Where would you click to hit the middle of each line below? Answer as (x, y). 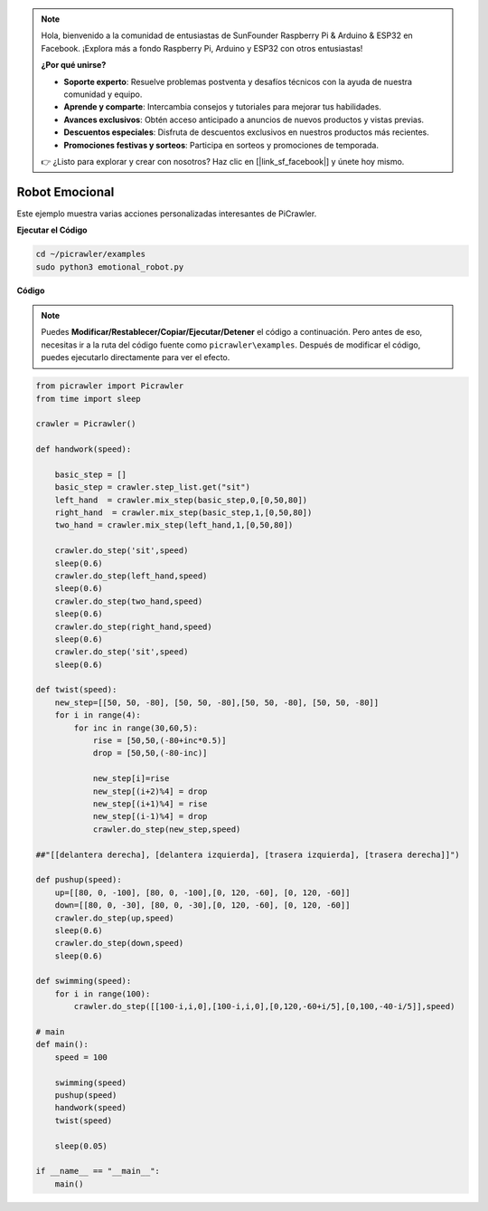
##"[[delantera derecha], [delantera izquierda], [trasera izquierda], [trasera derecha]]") (248, 854)
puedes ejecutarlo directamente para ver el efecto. (136, 358)
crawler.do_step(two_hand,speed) (129, 601)
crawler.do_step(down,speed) (119, 943)
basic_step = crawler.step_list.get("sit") (152, 487)
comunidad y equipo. (103, 94)
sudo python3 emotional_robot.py (110, 267)
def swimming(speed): (84, 981)
